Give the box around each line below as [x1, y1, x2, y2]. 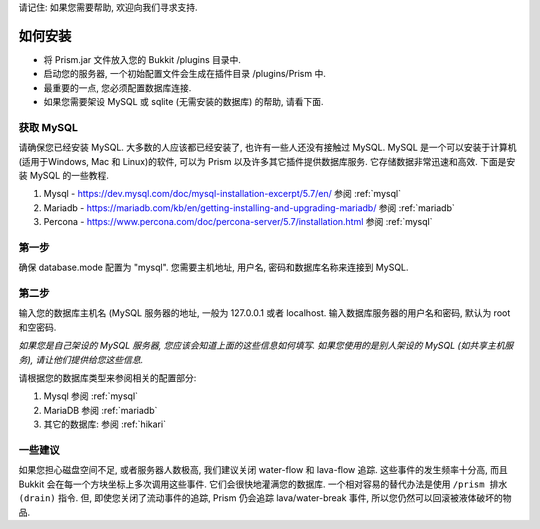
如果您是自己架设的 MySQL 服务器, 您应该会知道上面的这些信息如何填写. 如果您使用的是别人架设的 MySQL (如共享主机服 [18, 340, 514, 352]
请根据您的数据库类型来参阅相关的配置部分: [18, 372, 197, 384]
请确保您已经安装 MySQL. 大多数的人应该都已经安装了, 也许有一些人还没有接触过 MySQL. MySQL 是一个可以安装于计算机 [18, 141, 517, 154]
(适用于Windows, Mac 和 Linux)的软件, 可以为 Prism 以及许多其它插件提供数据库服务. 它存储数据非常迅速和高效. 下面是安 [18, 155, 516, 167]
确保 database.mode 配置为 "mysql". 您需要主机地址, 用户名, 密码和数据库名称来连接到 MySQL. [18, 261, 409, 274]
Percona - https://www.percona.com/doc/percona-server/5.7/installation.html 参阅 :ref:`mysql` [43, 216, 433, 228]
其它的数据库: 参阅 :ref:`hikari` [43, 418, 167, 430]
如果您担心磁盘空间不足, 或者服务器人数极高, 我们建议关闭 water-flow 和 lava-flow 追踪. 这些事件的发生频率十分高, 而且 [18, 464, 509, 476]
